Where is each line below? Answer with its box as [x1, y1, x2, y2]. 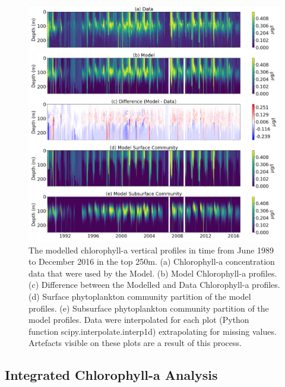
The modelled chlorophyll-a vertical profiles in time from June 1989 [28, 243, 274, 256]
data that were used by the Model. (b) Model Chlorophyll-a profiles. [28, 267, 277, 279]
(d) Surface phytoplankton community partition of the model [28, 290, 251, 302]
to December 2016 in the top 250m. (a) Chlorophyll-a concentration [28, 255, 275, 268]
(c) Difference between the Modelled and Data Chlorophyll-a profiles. [28, 278, 280, 291]
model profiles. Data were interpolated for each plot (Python [28, 313, 249, 326]
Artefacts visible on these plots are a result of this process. [28, 337, 242, 349]
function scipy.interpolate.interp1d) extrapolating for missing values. [28, 325, 277, 337]
